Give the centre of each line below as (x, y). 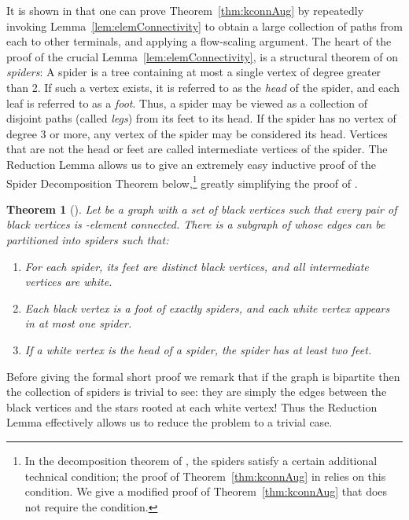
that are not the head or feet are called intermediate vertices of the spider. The (197, 149)
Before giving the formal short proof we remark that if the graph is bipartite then (203, 376)
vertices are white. (68, 282)
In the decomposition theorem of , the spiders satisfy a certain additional (201, 460)
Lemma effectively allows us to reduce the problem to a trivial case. (169, 422)
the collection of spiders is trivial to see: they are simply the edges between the (197, 392)
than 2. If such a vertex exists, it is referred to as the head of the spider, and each (203, 87)
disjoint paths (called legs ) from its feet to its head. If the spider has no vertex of (201, 118)
